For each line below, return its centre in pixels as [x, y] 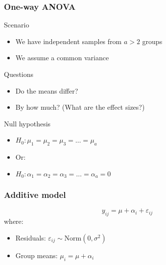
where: [14, 221]
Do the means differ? [47, 90]
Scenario [17, 25]
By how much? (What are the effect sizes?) [80, 107]
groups [152, 41]
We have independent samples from [69, 41]
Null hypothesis [27, 123]
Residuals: [31, 237]
